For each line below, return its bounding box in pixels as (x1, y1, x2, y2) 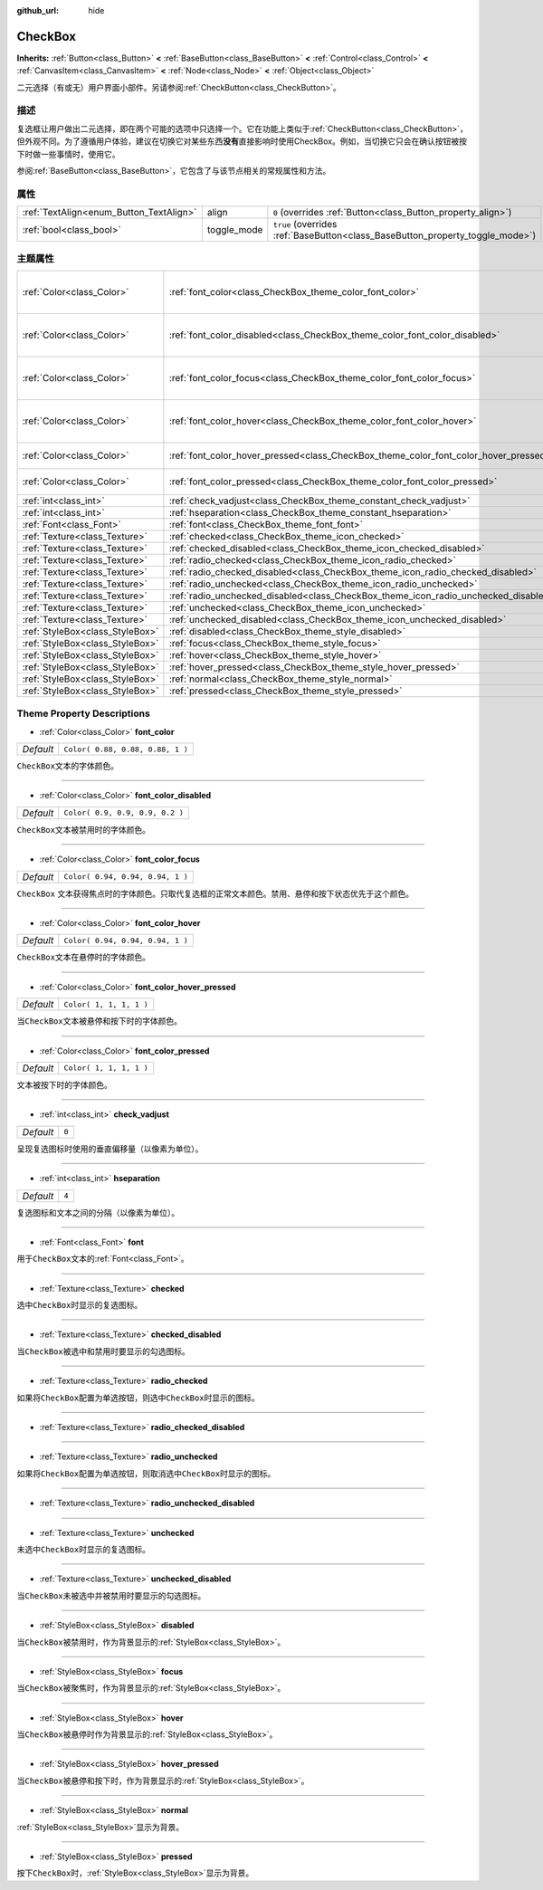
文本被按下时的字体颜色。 (16, 1079, 112, 1090)
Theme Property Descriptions (16, 707, 151, 720)
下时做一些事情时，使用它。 (16, 148, 120, 159)
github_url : (16, 5, 59, 15)
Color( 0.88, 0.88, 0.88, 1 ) (63, 744, 189, 754)
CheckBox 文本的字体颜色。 (16, 760, 119, 771)
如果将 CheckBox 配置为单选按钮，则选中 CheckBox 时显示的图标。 (16, 1392, 260, 1403)
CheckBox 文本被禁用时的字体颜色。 (16, 824, 151, 835)
